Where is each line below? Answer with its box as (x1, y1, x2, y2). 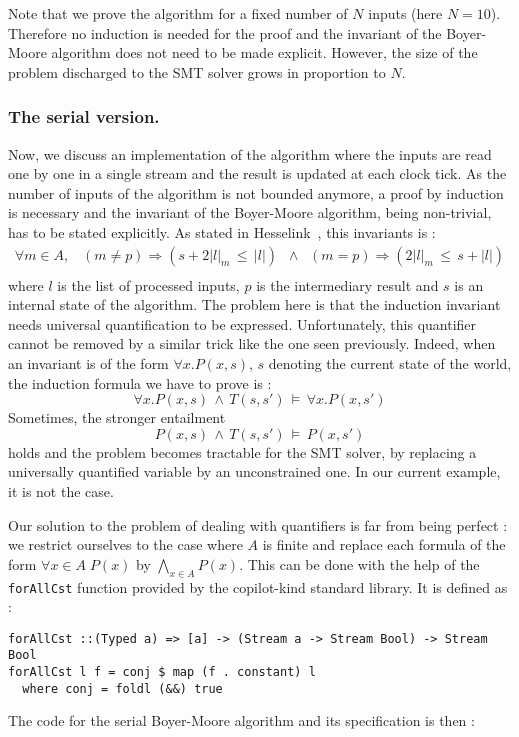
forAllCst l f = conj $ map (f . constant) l (8, 665, 316, 680)
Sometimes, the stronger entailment (8, 407, 226, 428)
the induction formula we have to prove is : (8, 372, 272, 393)
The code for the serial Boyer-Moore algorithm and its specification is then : (8, 710, 475, 731)
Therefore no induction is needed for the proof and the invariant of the (8, 22, 442, 43)
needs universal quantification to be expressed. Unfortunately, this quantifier (8, 313, 477, 334)
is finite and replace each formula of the (262, 534, 506, 555)
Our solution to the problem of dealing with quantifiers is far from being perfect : (8, 514, 508, 535)
